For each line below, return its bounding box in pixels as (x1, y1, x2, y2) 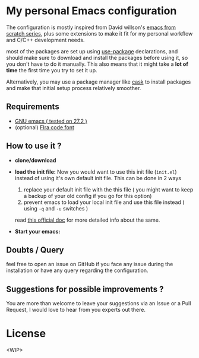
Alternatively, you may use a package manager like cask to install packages (6, 78, 191, 85)
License (6, 327, 46, 340)
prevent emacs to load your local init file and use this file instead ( (23, 199, 185, 206)
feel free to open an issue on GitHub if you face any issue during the (6, 261, 173, 268)
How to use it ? (6, 141, 62, 151)
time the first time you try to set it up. (6, 66, 97, 73)
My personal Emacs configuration (6, 4, 177, 18)
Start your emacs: (14, 228, 61, 235)
